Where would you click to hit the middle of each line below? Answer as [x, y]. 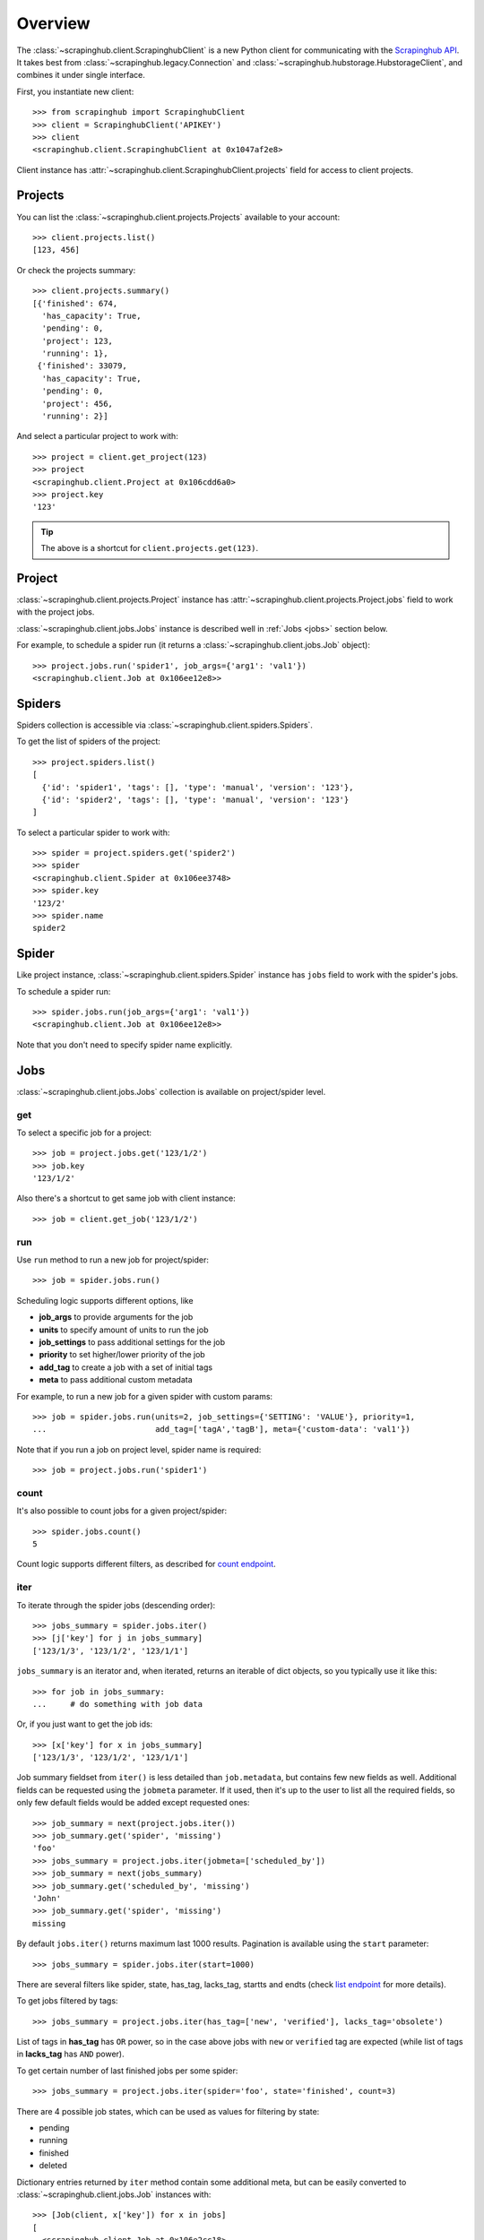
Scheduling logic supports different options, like [105, 1300]
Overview [53, 23]
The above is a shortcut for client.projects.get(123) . [150, 548]
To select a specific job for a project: [84, 1133]
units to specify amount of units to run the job [124, 1330]
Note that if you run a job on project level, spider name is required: [139, 1449]
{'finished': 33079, [82, 366]
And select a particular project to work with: [97, 436]
